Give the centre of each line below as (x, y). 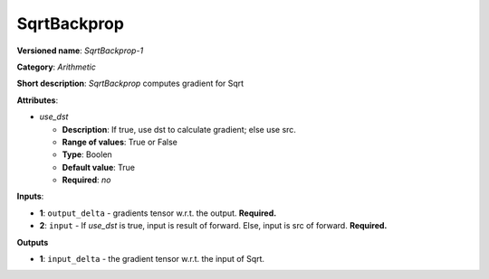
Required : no (86, 180)
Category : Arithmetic (57, 67)
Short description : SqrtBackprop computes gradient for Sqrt (130, 84)
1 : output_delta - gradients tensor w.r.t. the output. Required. (158, 213)
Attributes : (38, 100)
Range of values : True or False (120, 142)
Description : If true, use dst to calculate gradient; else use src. (179, 129)
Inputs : (30, 196)
